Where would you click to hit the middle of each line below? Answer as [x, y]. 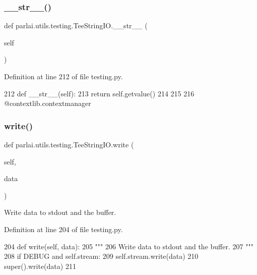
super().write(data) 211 [40, 266]
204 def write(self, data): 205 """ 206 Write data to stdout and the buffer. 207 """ [129, 246]
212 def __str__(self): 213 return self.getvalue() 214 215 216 [99, 93]
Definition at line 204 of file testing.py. [63, 229]
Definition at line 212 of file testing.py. [63, 76]
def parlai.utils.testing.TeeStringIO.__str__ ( [76, 25]
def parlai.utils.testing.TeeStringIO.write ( [69, 144]
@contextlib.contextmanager [48, 103]
